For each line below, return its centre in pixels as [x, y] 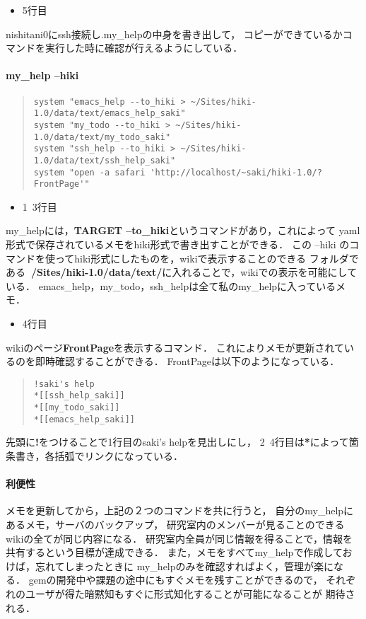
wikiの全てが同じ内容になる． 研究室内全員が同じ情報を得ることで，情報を [179, 538]
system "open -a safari [89, 172]
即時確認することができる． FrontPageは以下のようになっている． [187, 361]
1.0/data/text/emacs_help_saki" [110, 114]
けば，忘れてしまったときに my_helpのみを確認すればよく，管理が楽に [170, 566]
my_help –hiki [42, 75]
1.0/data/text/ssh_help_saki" [105, 160]
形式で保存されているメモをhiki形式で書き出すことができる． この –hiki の [178, 244]
